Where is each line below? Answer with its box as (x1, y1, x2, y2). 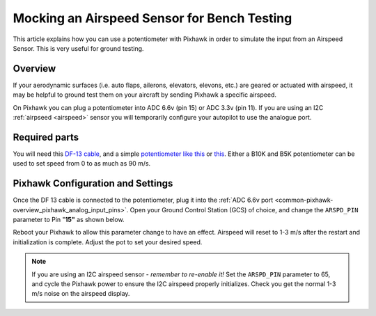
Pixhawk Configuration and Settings (13, 177, 173, 189)
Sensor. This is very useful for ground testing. (13, 44, 144, 52)
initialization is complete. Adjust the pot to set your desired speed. (13, 237, 203, 246)
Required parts (13, 131, 79, 143)
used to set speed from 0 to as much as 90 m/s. (13, 159, 151, 168)
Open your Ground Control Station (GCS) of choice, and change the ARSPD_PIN (130, 205, 359, 214)
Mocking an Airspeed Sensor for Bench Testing (13, 10, 292, 26)
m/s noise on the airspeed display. (31, 290, 130, 298)
